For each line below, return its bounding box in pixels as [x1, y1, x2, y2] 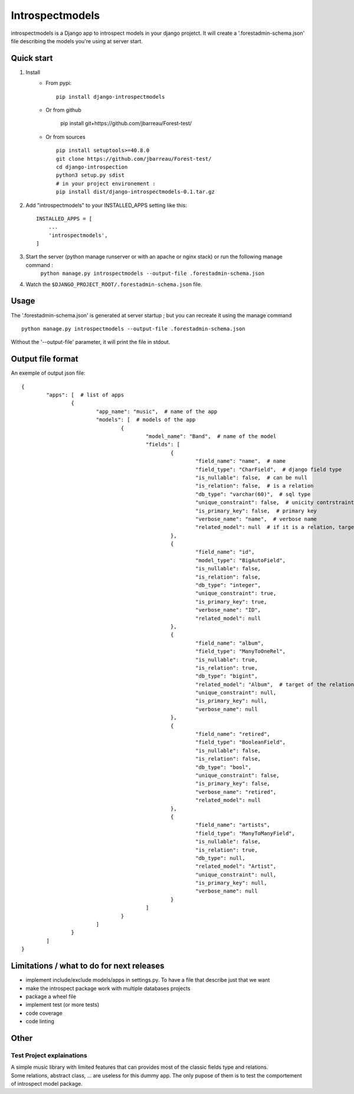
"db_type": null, [195, 855, 245, 861]
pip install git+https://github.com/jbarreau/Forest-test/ [60, 120, 192, 127]
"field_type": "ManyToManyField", [195, 830, 295, 836]
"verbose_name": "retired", [195, 788, 277, 795]
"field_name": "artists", [195, 822, 271, 829]
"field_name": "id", [195, 548, 255, 556]
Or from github [45, 106, 82, 113]
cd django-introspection [56, 163, 128, 170]
